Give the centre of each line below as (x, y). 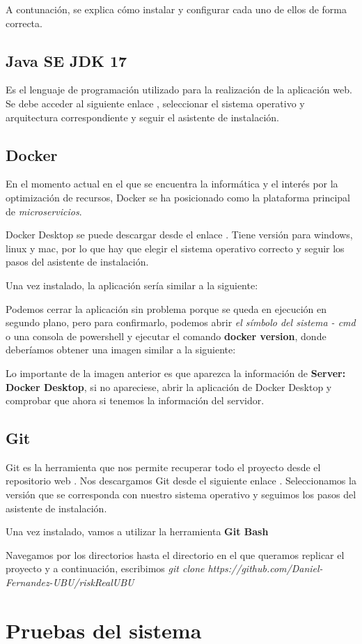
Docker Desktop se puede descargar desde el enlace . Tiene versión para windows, (179, 235)
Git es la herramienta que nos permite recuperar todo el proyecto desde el (163, 467)
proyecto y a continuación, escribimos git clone (105, 568)
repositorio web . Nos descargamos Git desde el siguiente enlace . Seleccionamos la (181, 481)
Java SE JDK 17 (66, 60)
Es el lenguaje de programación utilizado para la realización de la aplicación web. (179, 90)
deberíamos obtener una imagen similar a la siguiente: (121, 350)
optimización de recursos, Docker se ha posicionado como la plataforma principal (178, 197)
